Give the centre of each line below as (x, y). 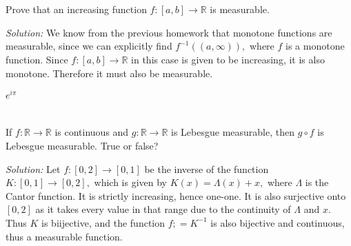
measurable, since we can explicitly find (89, 46)
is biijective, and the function (103, 222)
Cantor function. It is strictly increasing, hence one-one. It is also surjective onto (176, 195)
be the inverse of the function (207, 168)
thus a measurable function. (64, 236)
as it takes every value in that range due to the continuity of (163, 209)
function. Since (37, 59)
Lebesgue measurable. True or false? (82, 146)
